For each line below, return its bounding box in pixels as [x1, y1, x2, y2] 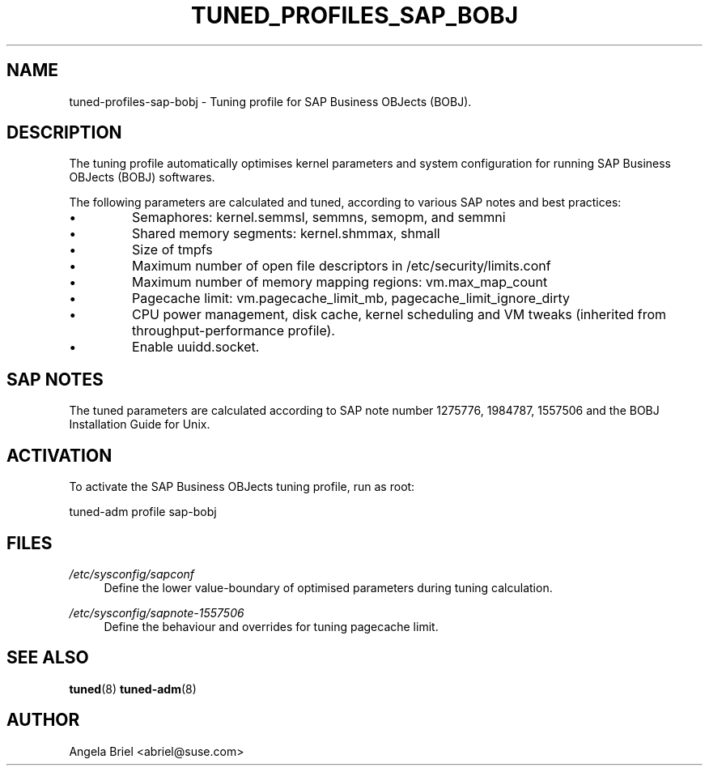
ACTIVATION [6, 445, 113, 466]
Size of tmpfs [132, 241, 213, 258]
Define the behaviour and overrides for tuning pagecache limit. [104, 619, 439, 633]
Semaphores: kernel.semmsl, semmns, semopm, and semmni [132, 209, 506, 226]
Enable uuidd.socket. [132, 339, 260, 356]
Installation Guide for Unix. [69, 417, 210, 432]
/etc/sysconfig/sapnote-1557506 [69, 605, 244, 620]
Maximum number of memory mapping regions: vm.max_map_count [132, 274, 548, 291]
